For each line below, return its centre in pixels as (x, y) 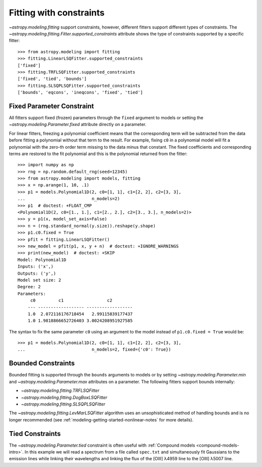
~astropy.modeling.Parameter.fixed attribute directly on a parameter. (78, 125)
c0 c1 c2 (71, 301)
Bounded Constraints (42, 363)
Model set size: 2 (40, 280)
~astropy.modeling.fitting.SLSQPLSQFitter (63, 404)
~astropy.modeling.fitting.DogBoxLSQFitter (64, 397)
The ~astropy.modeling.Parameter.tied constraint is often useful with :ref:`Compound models (102, 445)
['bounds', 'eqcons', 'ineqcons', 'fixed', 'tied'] (80, 93)
